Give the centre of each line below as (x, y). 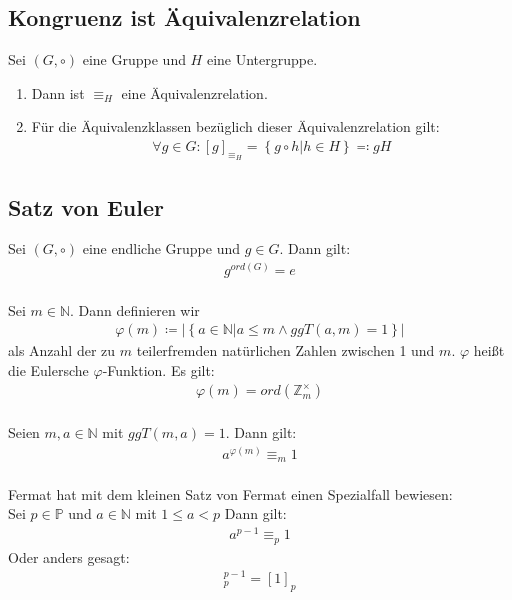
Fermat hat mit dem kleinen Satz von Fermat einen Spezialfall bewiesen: (230, 493)
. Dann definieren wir (135, 309)
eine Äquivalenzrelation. (194, 92)
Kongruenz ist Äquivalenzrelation (184, 17)
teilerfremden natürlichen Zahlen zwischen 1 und (285, 350)
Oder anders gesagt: (69, 556)
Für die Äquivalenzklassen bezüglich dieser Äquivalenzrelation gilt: (235, 126)
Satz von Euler (86, 206)
